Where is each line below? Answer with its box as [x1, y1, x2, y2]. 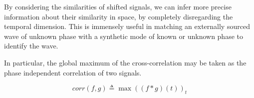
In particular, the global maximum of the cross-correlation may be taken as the [4, 57, 247, 67]
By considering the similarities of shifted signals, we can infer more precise [4, 1, 232, 11]
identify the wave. [4, 40, 58, 51]
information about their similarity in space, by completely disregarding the [4, 11, 233, 21]
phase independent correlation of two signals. [4, 67, 142, 77]
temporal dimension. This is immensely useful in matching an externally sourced [4, 21, 250, 31]
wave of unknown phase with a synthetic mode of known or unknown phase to [4, 30, 243, 41]
